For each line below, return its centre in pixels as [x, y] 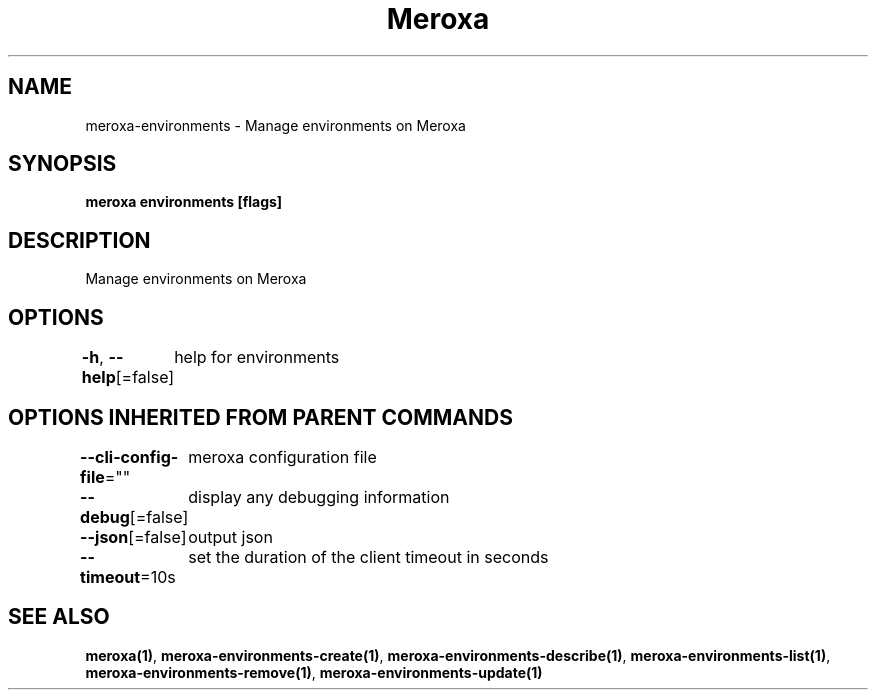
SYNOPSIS [62, 164]
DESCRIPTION [79, 240]
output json [230, 536]
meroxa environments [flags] [184, 202]
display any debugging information [319, 496]
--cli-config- [129, 456]
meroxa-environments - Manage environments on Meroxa [275, 125]
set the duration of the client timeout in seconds [368, 556]
